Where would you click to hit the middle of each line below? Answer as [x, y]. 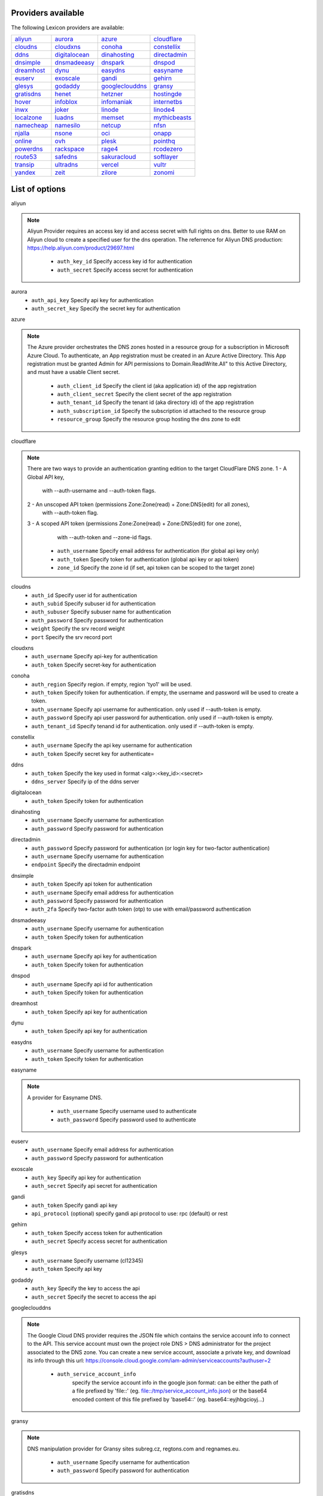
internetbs [168, 102]
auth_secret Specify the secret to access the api [94, 1297]
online [23, 141]
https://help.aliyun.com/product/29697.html [81, 248]
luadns [64, 117]
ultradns [66, 165]
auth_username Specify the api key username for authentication [112, 746]
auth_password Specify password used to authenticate [127, 1120]
